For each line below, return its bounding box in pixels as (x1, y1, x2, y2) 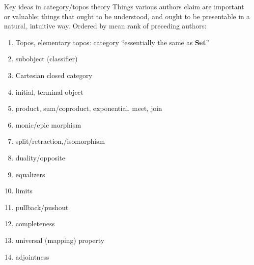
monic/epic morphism (15, 119, 81, 130)
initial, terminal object (15, 86, 84, 97)
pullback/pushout (15, 202, 69, 212)
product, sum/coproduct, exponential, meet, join (15, 103, 162, 113)
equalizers (15, 169, 45, 179)
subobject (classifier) (15, 53, 78, 64)
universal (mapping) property (15, 235, 105, 245)
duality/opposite (15, 152, 65, 162)
